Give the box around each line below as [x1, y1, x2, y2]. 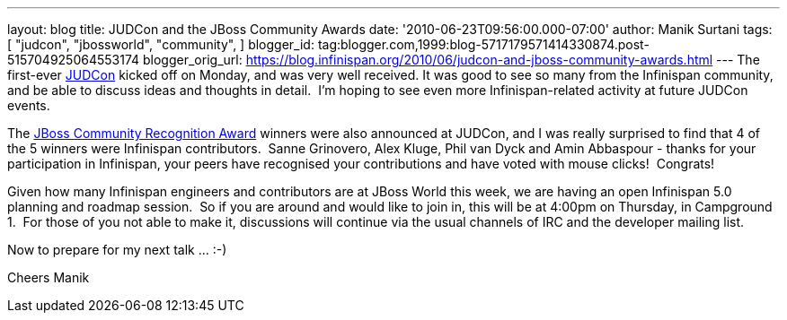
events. [7, 98, 50, 113]
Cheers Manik [7, 270, 90, 285]
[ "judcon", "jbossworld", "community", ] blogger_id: [7, 37, 314, 52]
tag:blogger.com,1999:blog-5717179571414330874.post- [317, 37, 650, 52]
